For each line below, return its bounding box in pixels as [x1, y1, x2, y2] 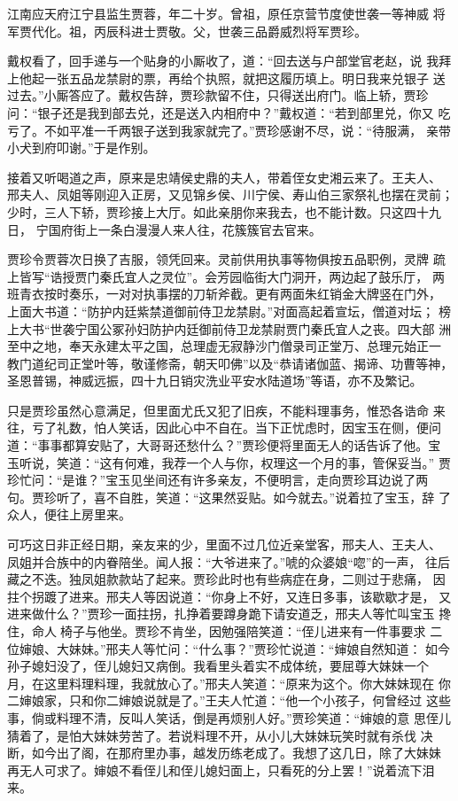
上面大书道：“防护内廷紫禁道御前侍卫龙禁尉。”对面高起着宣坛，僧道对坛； [7, 301, 435, 320]
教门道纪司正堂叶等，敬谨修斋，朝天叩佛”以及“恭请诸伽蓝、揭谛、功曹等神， [7, 354, 454, 372]
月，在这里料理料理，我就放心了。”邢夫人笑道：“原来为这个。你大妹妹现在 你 [7, 673, 451, 692]
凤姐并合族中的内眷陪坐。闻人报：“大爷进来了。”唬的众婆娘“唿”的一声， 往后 [7, 552, 451, 571]
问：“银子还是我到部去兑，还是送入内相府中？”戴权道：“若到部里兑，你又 [7, 103, 434, 121]
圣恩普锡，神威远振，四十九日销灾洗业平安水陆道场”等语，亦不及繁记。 [7, 371, 423, 390]
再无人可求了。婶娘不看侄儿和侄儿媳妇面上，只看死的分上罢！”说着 [7, 760, 398, 779]
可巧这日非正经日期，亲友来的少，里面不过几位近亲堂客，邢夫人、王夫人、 [7, 535, 441, 554]
